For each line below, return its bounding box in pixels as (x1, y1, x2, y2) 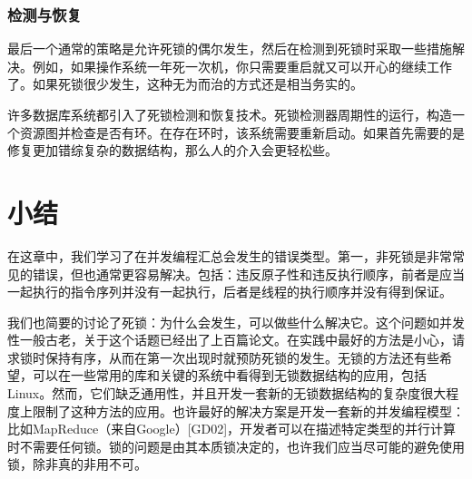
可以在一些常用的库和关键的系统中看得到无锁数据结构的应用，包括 (32, 366, 427, 385)
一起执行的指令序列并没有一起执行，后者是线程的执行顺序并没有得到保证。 (7, 282, 452, 301)
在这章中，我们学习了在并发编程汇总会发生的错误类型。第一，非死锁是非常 (7, 246, 452, 265)
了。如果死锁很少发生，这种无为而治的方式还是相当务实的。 (7, 74, 363, 93)
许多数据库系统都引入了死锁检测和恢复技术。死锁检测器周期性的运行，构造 (7, 105, 452, 123)
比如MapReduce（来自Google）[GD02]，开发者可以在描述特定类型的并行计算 (7, 419, 457, 438)
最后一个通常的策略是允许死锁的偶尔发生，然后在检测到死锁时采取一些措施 (7, 39, 452, 58)
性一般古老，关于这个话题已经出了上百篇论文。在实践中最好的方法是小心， (7, 330, 452, 349)
